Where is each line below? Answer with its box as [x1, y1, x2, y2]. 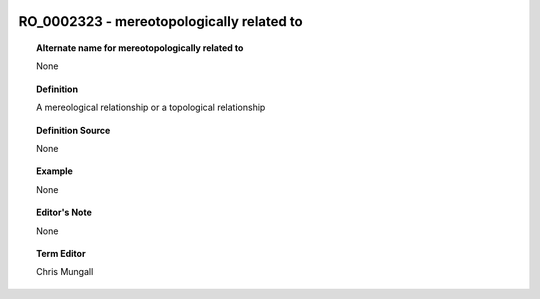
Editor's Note [36, 206, 92, 219]
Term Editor [36, 247, 86, 259]
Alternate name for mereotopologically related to [36, 42, 244, 54]
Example [36, 165, 74, 177]
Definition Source [36, 124, 111, 136]
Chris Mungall [36, 266, 94, 278]
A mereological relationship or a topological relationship [36, 101, 266, 114]
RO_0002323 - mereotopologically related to [18, 13, 304, 30]
